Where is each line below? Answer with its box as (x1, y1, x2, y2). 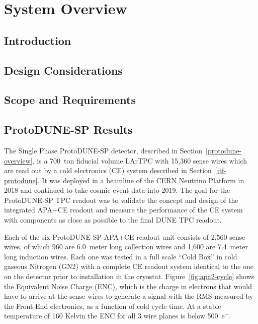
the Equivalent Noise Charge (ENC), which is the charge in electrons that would (4, 281, 252, 291)
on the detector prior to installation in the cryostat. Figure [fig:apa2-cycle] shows (4, 271, 254, 282)
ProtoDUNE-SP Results (4, 122, 133, 137)
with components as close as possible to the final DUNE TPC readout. (4, 214, 222, 225)
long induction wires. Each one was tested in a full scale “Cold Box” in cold (4, 251, 237, 261)
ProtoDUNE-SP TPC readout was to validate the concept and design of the (4, 194, 238, 205)
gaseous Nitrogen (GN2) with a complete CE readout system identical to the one (4, 261, 254, 272)
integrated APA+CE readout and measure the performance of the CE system (4, 204, 243, 215)
